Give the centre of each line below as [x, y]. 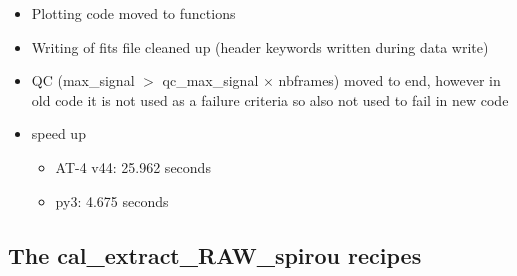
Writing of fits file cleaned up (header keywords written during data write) [260, 46]
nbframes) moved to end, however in [389, 80]
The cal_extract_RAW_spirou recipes [215, 254]
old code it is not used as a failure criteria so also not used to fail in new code [270, 99]
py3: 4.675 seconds [112, 200]
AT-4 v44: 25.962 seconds [133, 166]
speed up [58, 133]
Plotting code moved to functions [133, 13]
